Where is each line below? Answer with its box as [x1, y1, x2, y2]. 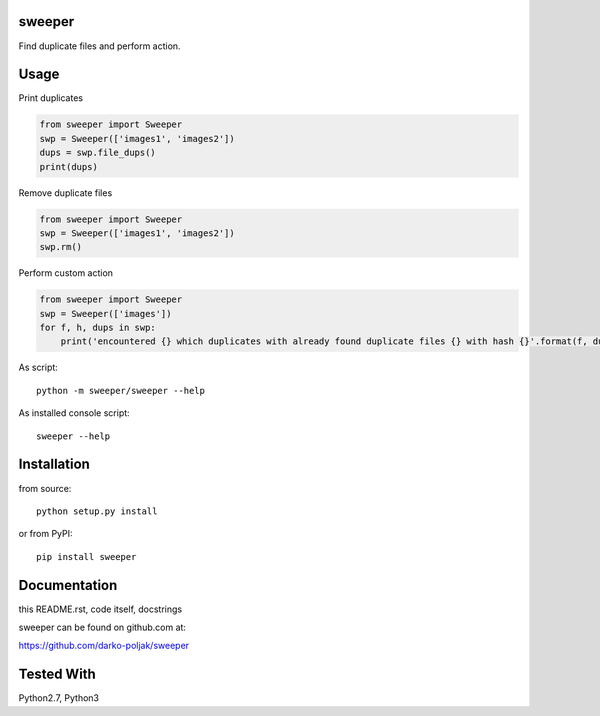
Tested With [18, 666, 97, 683]
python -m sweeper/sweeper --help [36, 385, 205, 396]
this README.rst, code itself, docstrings [18, 603, 183, 615]
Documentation [18, 576, 118, 594]
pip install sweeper [36, 551, 137, 562]
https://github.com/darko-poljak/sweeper [18, 640, 190, 652]
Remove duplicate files [18, 186, 113, 199]
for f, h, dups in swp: [39, 322, 157, 334]
